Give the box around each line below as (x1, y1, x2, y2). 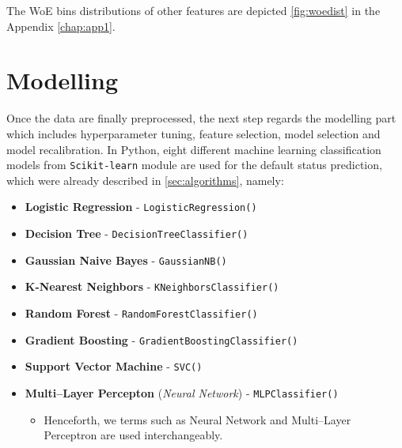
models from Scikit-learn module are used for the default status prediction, (6, 156, 382, 173)
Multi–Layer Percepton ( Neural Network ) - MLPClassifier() (25, 384, 339, 401)
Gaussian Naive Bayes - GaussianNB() (25, 251, 227, 268)
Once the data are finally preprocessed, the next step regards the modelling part (6, 110, 396, 126)
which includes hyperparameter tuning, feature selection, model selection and (6, 125, 381, 141)
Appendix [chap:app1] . (6, 17, 116, 34)
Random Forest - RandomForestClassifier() (25, 304, 258, 321)
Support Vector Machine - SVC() (25, 358, 203, 375)
